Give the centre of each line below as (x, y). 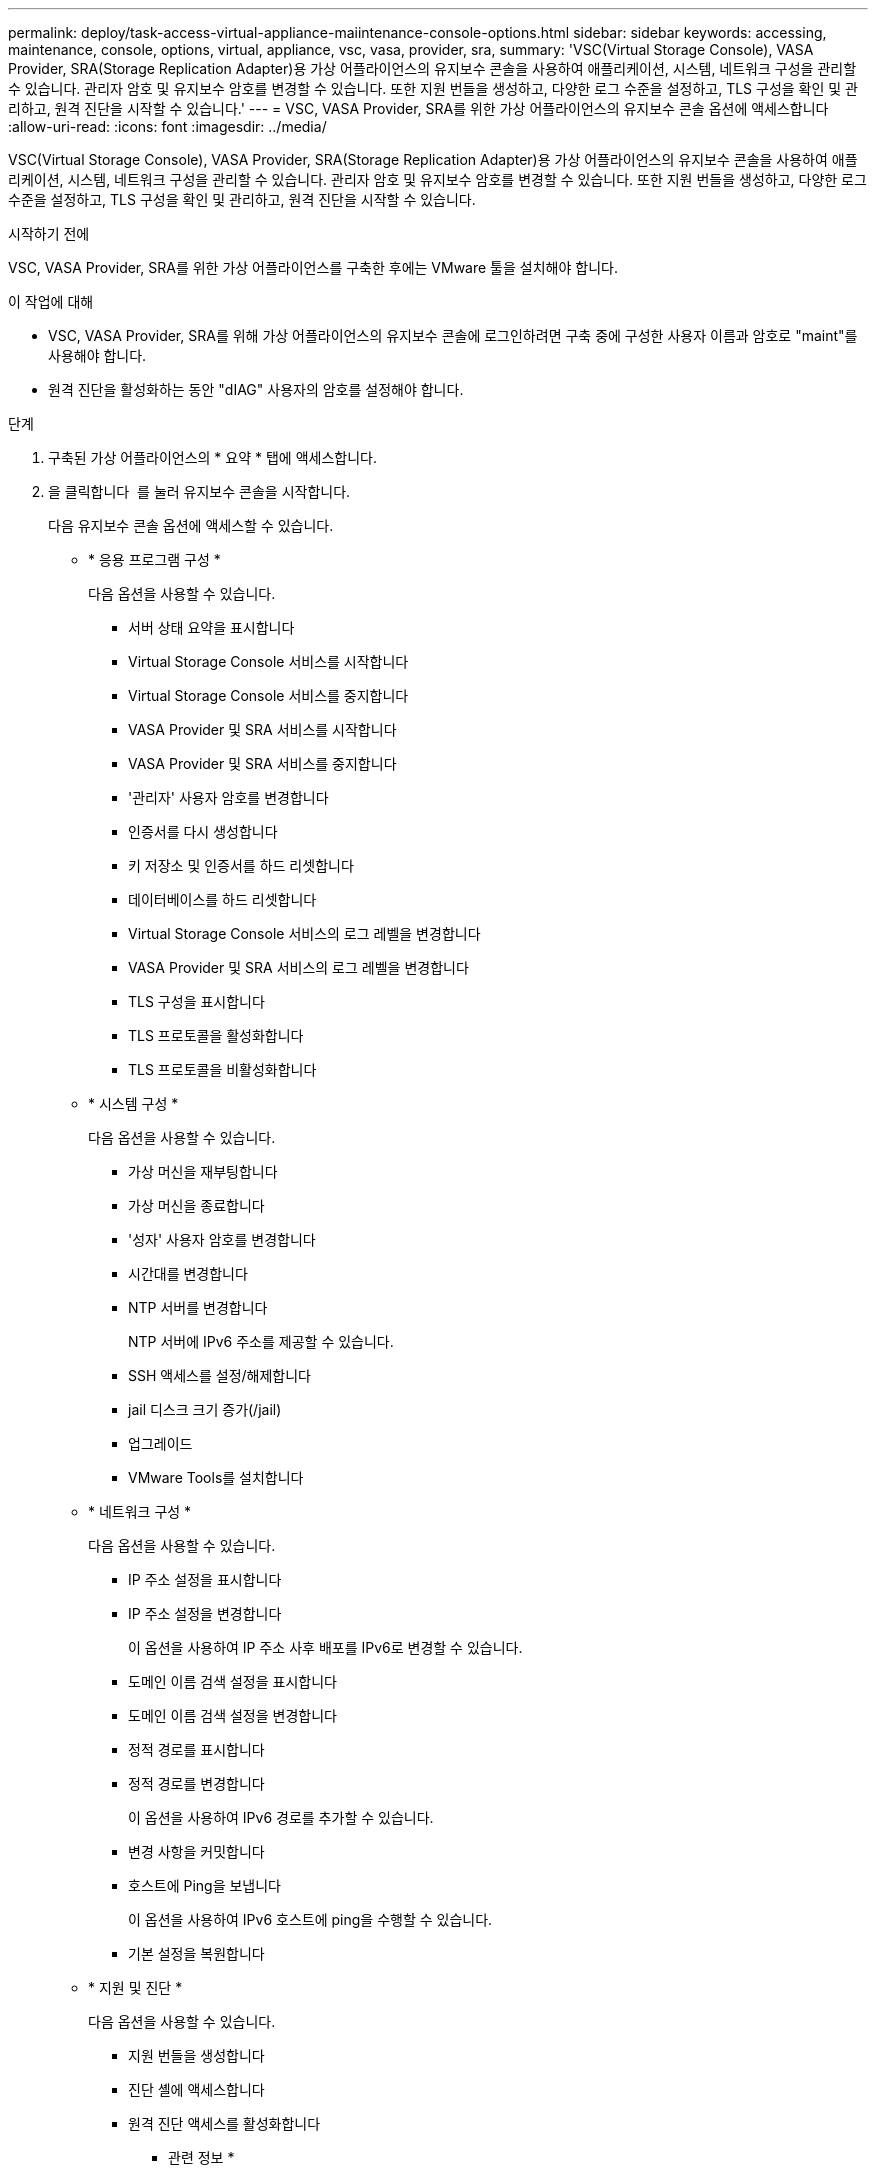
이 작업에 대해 (51, 301)
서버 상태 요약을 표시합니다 (211, 627)
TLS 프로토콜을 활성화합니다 (216, 1035)
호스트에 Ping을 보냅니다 (204, 1885)
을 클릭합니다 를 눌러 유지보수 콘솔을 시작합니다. (199, 491)
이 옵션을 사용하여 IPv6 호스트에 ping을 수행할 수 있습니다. (310, 1919)
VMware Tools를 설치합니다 (216, 1477)
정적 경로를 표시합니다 (196, 1749)
